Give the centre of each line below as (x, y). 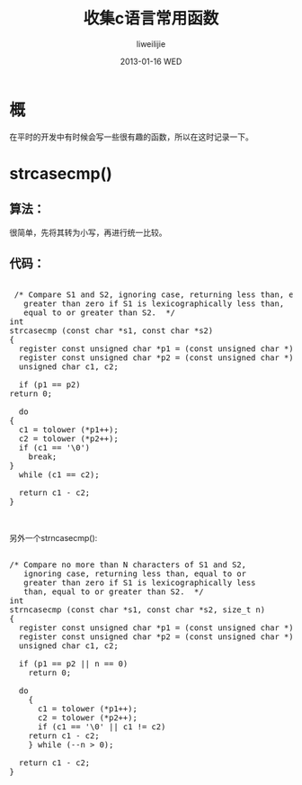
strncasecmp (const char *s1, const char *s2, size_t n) (138, 609)
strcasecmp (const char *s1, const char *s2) (111, 330)
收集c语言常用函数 (151, 18)
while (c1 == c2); (59, 474)
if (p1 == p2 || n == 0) (73, 663)
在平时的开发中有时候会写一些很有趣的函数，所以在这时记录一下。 (131, 137)
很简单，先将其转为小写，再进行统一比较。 (88, 232)
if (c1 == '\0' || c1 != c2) (102, 726)
